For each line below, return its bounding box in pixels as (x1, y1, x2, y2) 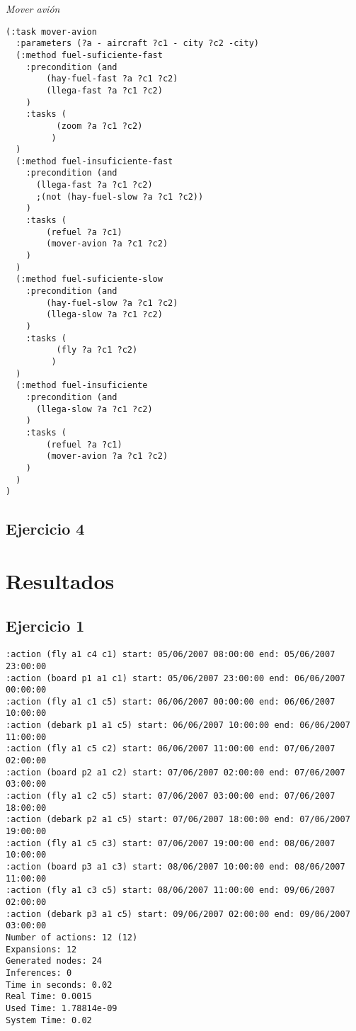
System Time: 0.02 (6, 1015, 92, 1025)
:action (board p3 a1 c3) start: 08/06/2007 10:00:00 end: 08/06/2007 (6, 862, 345, 872)
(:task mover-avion (6, 26, 97, 37)
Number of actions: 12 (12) (6, 932, 138, 942)
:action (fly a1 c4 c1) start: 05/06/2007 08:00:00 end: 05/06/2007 (6, 649, 335, 660)
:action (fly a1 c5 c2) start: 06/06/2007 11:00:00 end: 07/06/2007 (6, 744, 335, 754)
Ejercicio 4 (6, 518, 85, 540)
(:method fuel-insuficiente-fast (16, 156, 173, 166)
